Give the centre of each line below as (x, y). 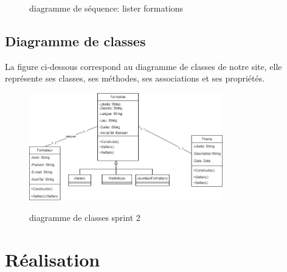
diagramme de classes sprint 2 (85, 218)
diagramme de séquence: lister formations (106, 8)
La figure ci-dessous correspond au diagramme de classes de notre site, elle (143, 66)
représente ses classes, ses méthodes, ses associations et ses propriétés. (135, 78)
